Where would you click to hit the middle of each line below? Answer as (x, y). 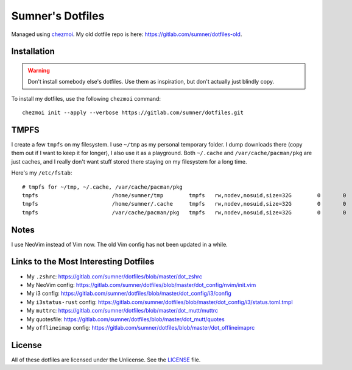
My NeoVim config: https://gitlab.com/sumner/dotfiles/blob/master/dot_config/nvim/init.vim (141, 285)
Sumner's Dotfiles (58, 16)
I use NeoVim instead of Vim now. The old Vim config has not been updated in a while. (119, 244)
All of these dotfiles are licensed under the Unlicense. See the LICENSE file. (106, 360)
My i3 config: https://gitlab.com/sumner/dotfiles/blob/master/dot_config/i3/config (129, 294)
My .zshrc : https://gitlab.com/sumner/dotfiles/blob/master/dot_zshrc (114, 276)
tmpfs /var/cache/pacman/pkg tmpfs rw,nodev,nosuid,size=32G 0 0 (184, 212)
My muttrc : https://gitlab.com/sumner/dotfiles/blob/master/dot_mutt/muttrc (122, 311)
